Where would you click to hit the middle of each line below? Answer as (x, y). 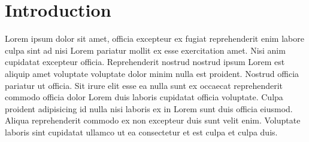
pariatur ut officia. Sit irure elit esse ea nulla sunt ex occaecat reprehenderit (144, 85)
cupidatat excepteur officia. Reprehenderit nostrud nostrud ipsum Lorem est (145, 62)
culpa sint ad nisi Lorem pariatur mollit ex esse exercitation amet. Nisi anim (145, 50)
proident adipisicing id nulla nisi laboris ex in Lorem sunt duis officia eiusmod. (149, 108)
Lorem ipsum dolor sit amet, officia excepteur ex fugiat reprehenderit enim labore (154, 38)
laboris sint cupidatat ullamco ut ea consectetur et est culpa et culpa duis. (141, 132)
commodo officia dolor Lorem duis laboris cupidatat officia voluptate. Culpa (144, 97)
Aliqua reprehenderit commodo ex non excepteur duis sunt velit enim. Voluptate (153, 120)
